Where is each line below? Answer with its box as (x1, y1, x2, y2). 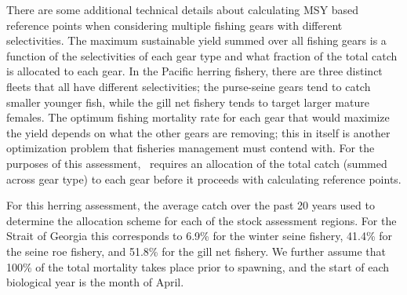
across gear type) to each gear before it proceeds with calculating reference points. (6, 170, 402, 187)
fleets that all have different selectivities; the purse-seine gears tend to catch (6, 78, 371, 94)
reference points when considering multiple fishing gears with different (6, 16, 343, 33)
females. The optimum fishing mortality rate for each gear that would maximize (6, 109, 390, 126)
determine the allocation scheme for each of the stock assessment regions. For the (6, 212, 397, 228)
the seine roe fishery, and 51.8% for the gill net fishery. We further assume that (6, 242, 387, 259)
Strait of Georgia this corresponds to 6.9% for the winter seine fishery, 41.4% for (6, 228, 392, 244)
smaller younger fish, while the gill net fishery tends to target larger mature (6, 93, 369, 110)
